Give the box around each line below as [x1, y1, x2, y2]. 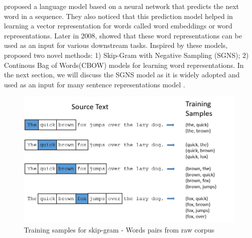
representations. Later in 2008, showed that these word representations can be [4, 30, 242, 40]
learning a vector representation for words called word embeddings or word [4, 20, 233, 31]
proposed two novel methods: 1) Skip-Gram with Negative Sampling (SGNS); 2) [4, 49, 249, 60]
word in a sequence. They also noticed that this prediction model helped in [4, 10, 233, 21]
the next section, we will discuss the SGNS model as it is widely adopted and [4, 69, 240, 80]
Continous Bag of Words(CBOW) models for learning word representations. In [4, 59, 244, 70]
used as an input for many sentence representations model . [4, 79, 185, 89]
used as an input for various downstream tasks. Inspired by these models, [4, 40, 228, 50]
